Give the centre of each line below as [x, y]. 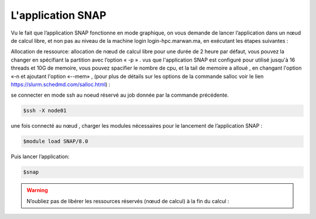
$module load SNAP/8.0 [56, 141]
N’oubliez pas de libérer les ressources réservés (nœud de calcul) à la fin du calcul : [128, 201]
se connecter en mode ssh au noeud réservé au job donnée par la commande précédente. [120, 95]
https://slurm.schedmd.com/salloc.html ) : [61, 84]
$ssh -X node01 [45, 111]
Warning [37, 190]
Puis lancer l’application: [40, 157]
